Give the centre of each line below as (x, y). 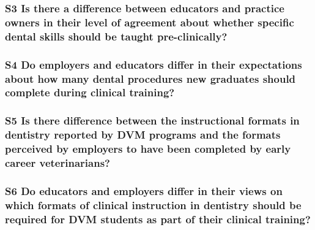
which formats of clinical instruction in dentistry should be (153, 205)
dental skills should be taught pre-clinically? (116, 36)
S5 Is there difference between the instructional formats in (152, 121)
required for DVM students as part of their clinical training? (158, 219)
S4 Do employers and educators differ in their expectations (154, 64)
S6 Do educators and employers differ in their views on (144, 190)
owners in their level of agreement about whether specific (150, 22)
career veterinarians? (57, 163)
